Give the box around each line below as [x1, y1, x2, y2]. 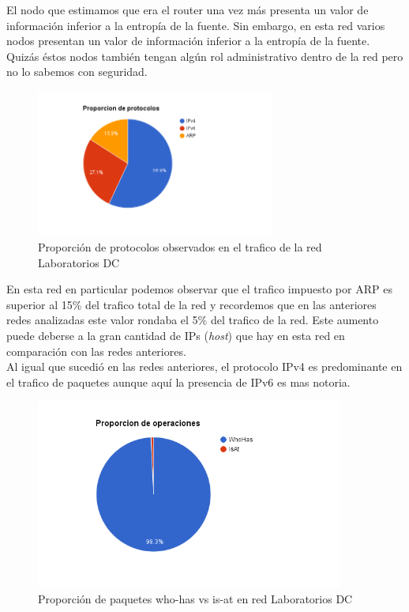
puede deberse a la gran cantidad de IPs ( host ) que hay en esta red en [6, 327, 345, 344]
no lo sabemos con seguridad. [6, 63, 148, 80]
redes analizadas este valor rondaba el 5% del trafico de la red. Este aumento [6, 312, 379, 328]
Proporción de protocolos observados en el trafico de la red [38, 239, 322, 255]
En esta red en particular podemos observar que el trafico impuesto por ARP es [6, 281, 392, 297]
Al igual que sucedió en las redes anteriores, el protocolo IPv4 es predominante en [6, 358, 403, 375]
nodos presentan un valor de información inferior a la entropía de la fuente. [6, 32, 370, 49]
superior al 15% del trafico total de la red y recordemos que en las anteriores [6, 296, 377, 312]
